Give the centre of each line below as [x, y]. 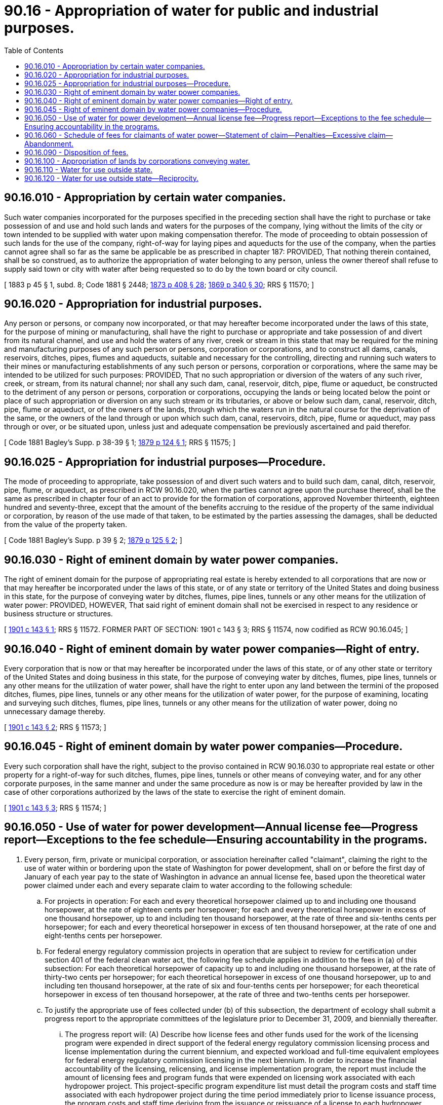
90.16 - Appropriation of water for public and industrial [191, 11]
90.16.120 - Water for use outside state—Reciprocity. [111, 178]
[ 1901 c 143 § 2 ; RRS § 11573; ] [55, 727]
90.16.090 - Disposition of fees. [76, 152]
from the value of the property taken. [66, 525]
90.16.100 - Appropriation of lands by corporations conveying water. [137, 161]
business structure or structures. [58, 614]
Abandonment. [49, 143]
